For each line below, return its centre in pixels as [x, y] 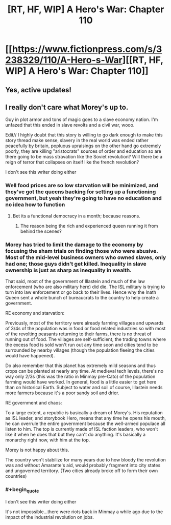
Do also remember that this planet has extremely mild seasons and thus [81, 366]
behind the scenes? [41, 231]
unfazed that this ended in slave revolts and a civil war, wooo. [70, 125]
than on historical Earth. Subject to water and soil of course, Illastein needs [84, 387]
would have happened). [30, 355]
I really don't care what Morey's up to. [67, 107]
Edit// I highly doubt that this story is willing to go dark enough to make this [84, 135]
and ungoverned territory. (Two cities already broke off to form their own [82, 471]
